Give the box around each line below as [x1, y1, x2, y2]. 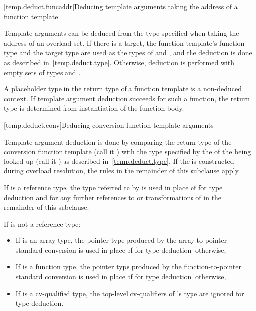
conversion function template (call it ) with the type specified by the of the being [4, 146, 251, 156]
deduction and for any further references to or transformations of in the [4, 192, 222, 202]
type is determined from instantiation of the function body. [4, 103, 184, 113]
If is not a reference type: [4, 218, 81, 229]
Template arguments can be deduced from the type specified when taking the [4, 28, 239, 38]
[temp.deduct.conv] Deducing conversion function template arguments [4, 119, 214, 130]
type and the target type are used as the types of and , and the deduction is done [4, 47, 252, 58]
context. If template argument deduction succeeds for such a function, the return [4, 93, 250, 103]
